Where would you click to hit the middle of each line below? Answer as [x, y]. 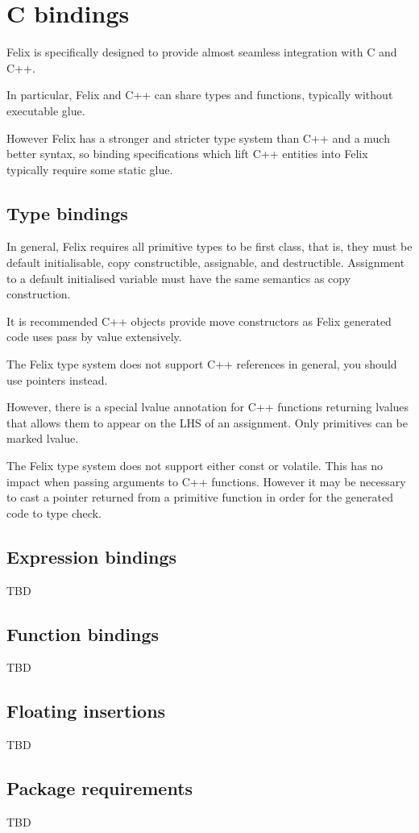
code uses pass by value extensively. [94, 337]
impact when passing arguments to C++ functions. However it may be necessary [206, 481]
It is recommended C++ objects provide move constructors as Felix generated [199, 321]
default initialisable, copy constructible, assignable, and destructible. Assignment [206, 262]
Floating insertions [86, 711]
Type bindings [67, 212]
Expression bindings [92, 556]
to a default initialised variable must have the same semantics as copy [179, 278]
